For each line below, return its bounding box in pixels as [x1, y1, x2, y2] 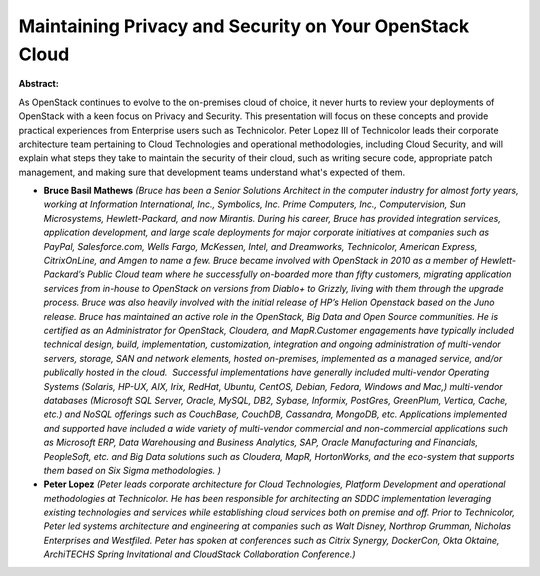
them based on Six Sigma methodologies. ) [43, 464, 222, 476]
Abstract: [18, 78, 59, 90]
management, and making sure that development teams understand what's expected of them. [18, 166, 406, 178]
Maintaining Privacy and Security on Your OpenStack [18, 15, 470, 37]
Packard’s [43, 268, 85, 280]
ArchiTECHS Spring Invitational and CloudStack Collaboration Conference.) [43, 548, 356, 560]
